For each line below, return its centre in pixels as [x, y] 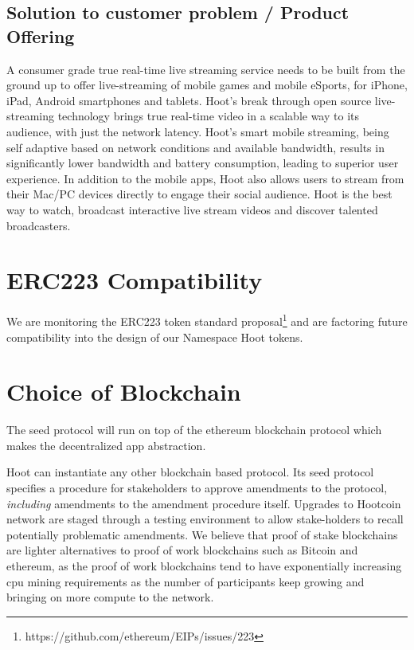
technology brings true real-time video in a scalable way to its [208, 116]
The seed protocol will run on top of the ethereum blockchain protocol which [194, 430]
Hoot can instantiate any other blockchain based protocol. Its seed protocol [190, 472]
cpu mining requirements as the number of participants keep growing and [186, 581]
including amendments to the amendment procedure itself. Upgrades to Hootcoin [204, 503]
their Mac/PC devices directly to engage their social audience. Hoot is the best [199, 194]
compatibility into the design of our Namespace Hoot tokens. [155, 337]
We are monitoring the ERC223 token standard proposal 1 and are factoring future [207, 320]
